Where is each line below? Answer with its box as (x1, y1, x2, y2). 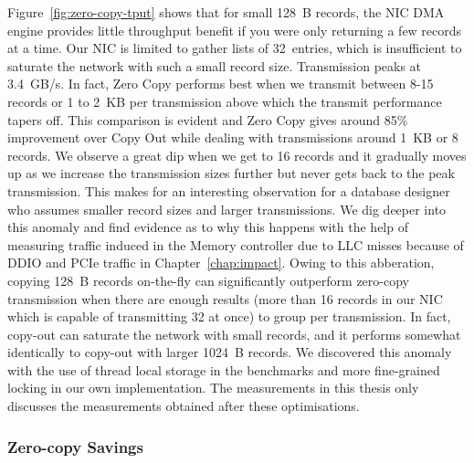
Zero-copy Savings (7, 435, 143, 458)
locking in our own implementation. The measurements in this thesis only (7, 378, 419, 397)
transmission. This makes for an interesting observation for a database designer (7, 181, 450, 200)
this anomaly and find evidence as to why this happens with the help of (7, 217, 408, 237)
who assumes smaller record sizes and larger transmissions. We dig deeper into (7, 199, 447, 218)
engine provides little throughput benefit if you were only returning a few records (7, 20, 462, 39)
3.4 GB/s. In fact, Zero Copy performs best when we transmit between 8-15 (7, 74, 434, 93)
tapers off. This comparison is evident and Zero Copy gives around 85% (7, 110, 408, 129)
